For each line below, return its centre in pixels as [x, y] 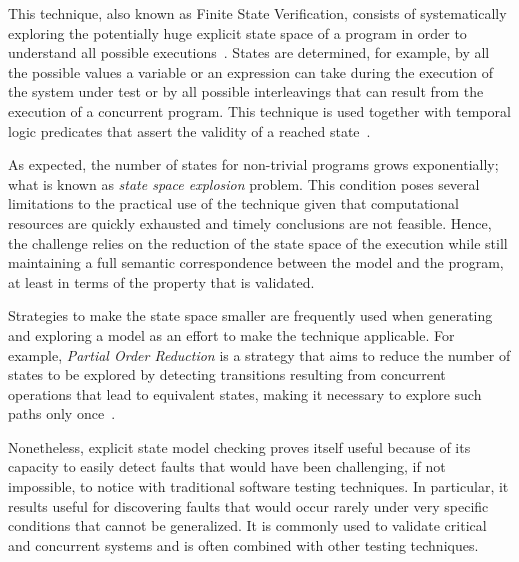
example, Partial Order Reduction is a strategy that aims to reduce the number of [259, 354]
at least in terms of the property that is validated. [161, 281]
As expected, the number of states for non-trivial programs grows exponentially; [253, 164]
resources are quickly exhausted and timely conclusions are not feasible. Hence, [250, 222]
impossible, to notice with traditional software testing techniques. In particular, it [258, 486]
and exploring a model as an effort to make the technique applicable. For [231, 334]
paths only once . [62, 413]
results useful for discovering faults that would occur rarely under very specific [248, 505]
